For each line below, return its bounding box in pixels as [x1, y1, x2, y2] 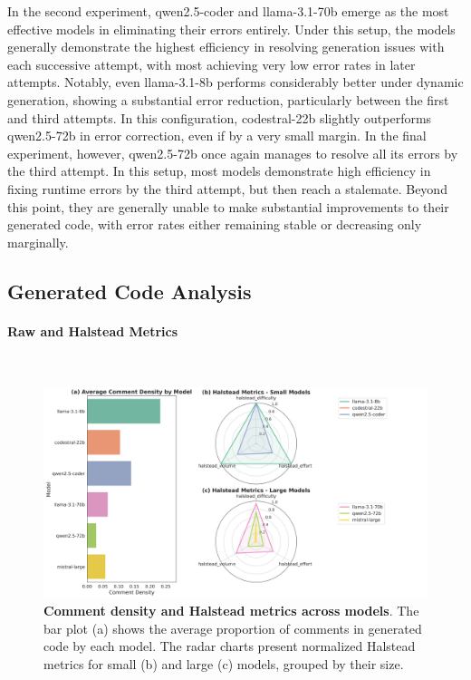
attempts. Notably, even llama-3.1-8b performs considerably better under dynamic [7, 73, 464, 92]
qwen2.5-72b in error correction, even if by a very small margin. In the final [7, 126, 427, 145]
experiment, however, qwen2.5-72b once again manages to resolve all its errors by [7, 143, 458, 162]
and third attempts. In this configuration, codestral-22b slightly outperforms [7, 108, 432, 127]
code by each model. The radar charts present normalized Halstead [43, 636, 416, 656]
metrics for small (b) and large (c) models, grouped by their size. [43, 654, 404, 673]
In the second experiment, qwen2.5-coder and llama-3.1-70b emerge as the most [7, 2, 449, 20]
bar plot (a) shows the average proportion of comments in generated [43, 618, 422, 637]
